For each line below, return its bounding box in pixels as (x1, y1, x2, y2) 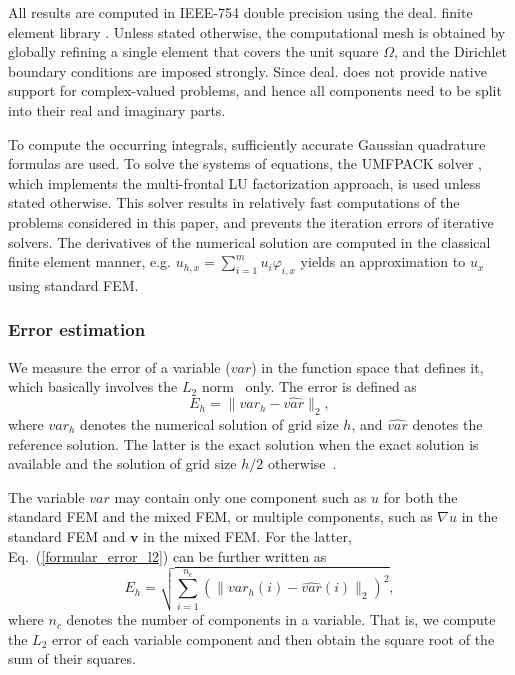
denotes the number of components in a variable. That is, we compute (66, 609, 496, 630)
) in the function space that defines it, (251, 356, 484, 377)
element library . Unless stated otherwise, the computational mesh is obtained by (8, 21, 506, 42)
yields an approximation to (300, 251, 466, 272)
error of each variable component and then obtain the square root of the (52, 628, 495, 649)
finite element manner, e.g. (8, 251, 171, 272)
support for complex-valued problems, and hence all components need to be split (8, 80, 502, 101)
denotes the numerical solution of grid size (80, 413, 339, 434)
